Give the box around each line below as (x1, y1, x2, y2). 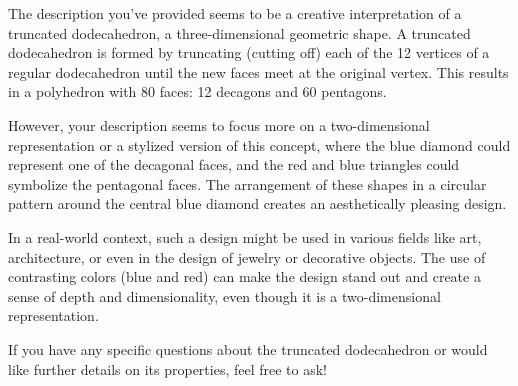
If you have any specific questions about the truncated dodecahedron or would (8, 338, 488, 359)
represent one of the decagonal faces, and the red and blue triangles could (8, 154, 460, 175)
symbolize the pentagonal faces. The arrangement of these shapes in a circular (8, 173, 487, 194)
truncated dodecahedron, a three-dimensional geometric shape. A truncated (8, 22, 471, 43)
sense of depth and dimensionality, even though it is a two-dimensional (8, 285, 441, 306)
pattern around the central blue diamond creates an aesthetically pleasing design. (8, 193, 507, 214)
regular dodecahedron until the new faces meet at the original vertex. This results (8, 61, 509, 82)
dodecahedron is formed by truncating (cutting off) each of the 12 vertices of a (8, 42, 490, 63)
